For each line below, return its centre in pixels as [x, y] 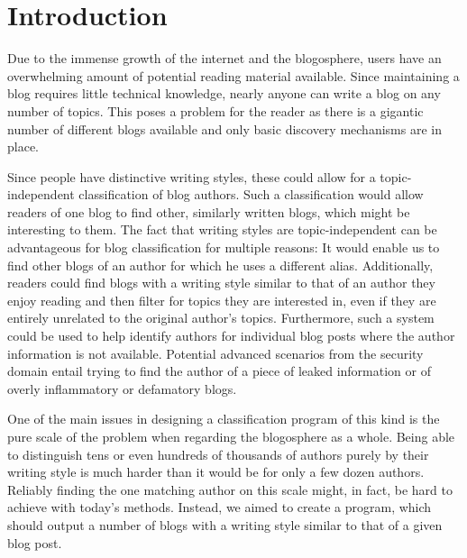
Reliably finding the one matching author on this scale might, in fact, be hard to [230, 489]
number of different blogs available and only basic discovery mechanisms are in [224, 128]
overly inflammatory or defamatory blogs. [122, 388]
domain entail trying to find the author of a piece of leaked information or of [219, 371]
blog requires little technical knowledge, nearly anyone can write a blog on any [224, 93]
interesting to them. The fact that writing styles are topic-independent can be [222, 229]
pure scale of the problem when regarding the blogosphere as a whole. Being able [231, 436]
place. [23, 146]
